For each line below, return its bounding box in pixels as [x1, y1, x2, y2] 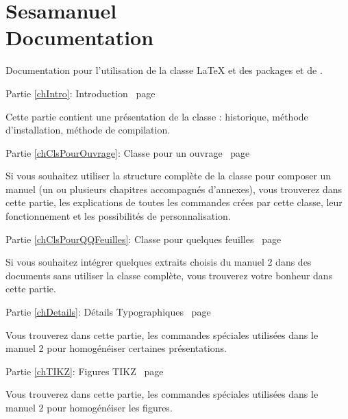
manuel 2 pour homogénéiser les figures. [5, 401, 173, 414]
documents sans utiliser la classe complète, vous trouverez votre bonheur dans [5, 268, 333, 282]
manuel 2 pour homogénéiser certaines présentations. [5, 341, 227, 355]
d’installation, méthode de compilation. [5, 123, 171, 137]
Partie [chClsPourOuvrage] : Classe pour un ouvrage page [5, 145, 250, 160]
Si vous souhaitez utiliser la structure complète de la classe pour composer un [5, 168, 332, 183]
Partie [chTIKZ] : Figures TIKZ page [5, 364, 164, 378]
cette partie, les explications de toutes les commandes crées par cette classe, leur [5, 195, 343, 209]
